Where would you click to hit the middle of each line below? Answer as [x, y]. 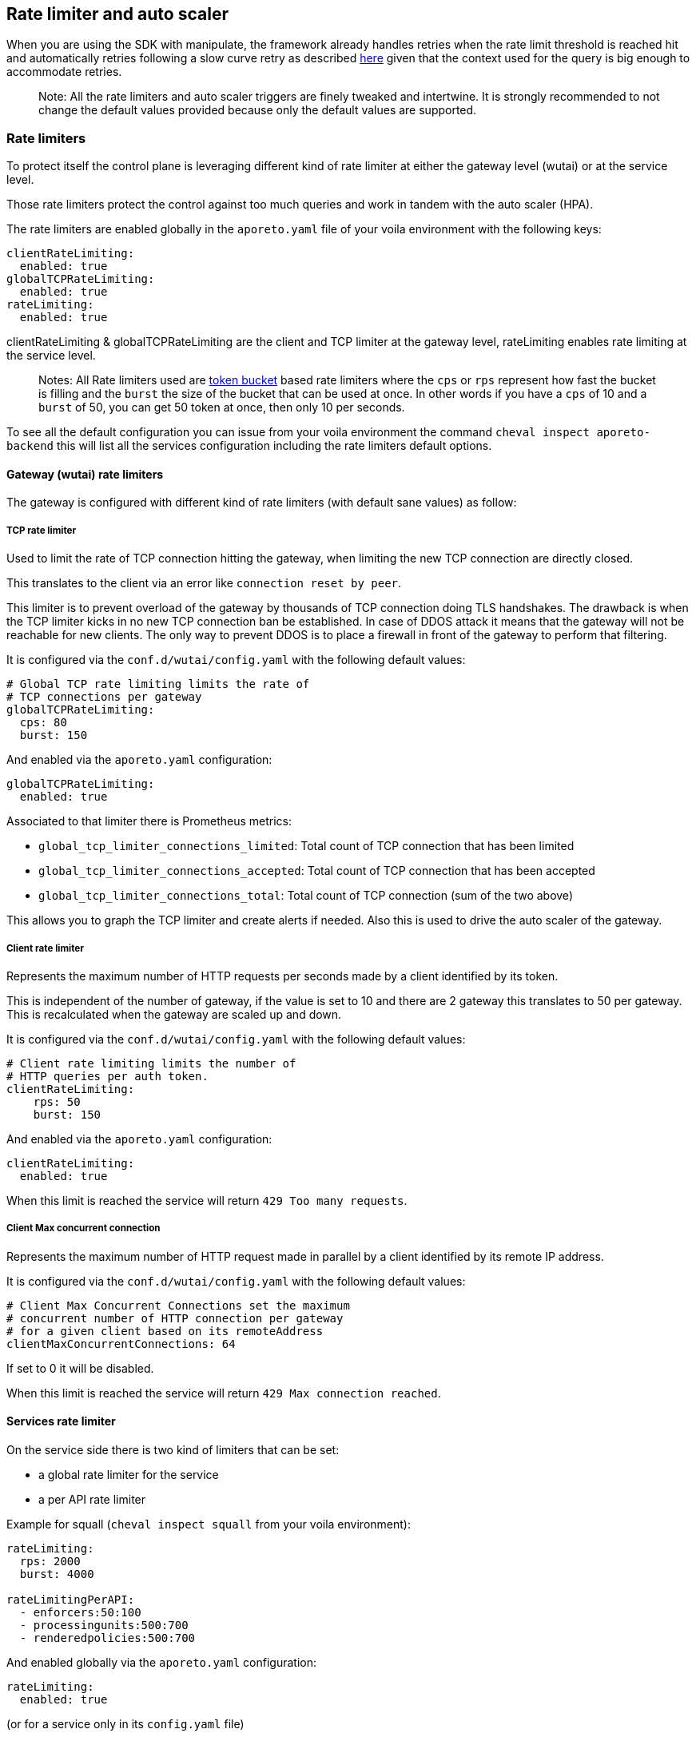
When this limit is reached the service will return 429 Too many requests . [207, 1200]
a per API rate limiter [92, 1499]
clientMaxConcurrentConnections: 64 [121, 1343]
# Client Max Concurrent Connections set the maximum [178, 1305]
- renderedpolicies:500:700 [107, 1638]
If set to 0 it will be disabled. [80, 1368]
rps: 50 [57, 1101]
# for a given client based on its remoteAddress [165, 1331]
